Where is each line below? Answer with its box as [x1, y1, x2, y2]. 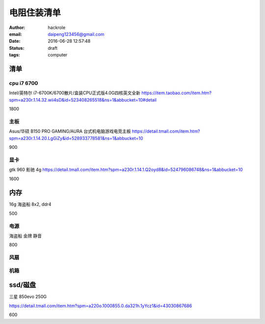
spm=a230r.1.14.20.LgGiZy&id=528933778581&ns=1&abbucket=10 [9, 135, 143, 141]
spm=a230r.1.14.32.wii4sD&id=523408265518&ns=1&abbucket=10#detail [9, 97, 157, 103]
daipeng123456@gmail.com [48, 31, 105, 37]
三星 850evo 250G [9, 294, 47, 299]
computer [48, 52, 68, 58]
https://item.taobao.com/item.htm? [141, 90, 212, 96]
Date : [9, 38, 21, 44]
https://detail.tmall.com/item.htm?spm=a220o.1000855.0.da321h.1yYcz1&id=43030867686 [9, 302, 192, 309]
